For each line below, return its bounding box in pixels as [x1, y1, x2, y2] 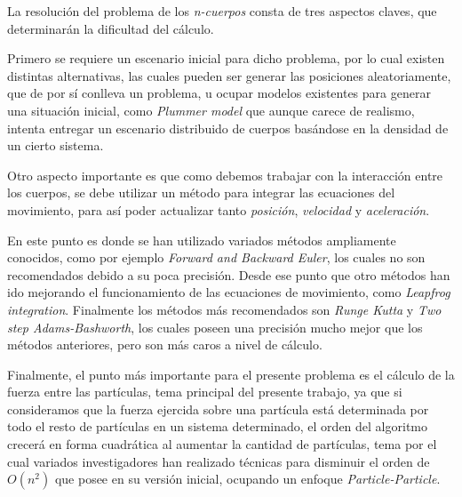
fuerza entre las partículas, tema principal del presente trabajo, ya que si [7, 382, 402, 401]
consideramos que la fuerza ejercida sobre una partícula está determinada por [7, 399, 429, 418]
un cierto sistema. [7, 136, 104, 155]
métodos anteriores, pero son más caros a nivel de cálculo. [7, 335, 323, 354]
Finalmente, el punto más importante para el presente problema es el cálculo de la [7, 365, 455, 383]
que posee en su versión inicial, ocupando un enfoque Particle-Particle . [54, 469, 441, 488]
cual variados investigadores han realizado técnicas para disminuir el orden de [7, 452, 430, 470]
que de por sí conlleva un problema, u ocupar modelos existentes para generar [7, 84, 431, 102]
